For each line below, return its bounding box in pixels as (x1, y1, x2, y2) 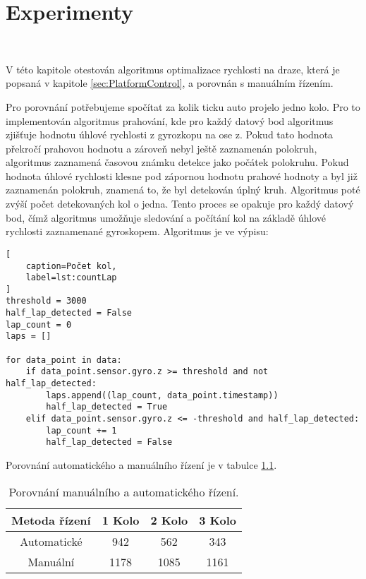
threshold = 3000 (6, 296, 87, 306)
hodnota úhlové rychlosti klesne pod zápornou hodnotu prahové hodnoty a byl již (6, 168, 358, 183)
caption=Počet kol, (25, 261, 117, 271)
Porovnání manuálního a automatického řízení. (8, 483, 239, 500)
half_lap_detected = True (46, 402, 168, 412)
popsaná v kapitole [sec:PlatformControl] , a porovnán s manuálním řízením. (6, 76, 334, 90)
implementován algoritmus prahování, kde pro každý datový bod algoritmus (6, 113, 334, 128)
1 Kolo (102, 511, 140, 528)
